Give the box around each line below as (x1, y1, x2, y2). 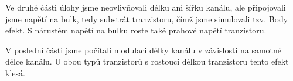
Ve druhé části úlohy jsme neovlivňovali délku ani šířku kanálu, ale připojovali (5, 1, 286, 13)
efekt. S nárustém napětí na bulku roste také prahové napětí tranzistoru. (5, 24, 267, 36)
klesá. (5, 66, 25, 79)
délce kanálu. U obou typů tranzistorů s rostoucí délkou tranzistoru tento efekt (5, 55, 289, 67)
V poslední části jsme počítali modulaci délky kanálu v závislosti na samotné (5, 43, 282, 56)
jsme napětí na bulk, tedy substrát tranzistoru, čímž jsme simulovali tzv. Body (5, 12, 288, 25)
